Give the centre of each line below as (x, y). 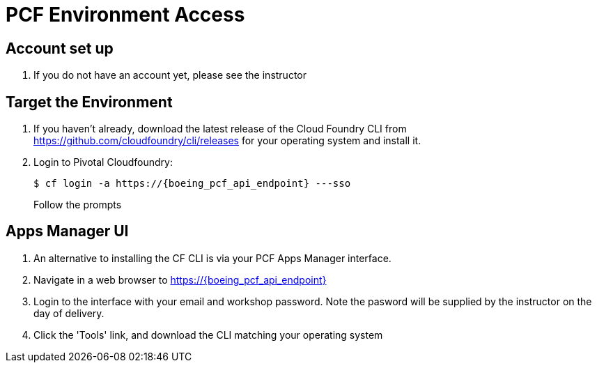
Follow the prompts (78, 205)
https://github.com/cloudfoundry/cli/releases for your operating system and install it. (227, 141)
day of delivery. (69, 313)
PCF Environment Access (125, 15)
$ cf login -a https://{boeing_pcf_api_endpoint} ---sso (192, 184)
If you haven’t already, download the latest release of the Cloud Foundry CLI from (220, 129)
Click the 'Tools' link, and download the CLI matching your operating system (208, 335)
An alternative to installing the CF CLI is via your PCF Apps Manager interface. (212, 258)
